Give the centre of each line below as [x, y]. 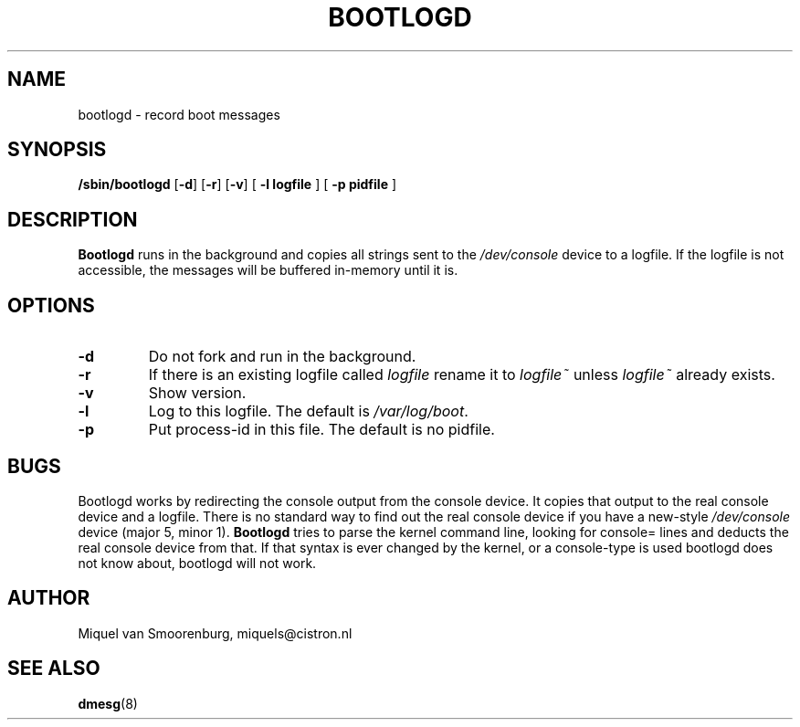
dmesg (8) [108, 703]
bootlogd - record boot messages [179, 114]
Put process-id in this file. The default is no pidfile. [321, 430]
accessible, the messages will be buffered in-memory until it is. [268, 270]
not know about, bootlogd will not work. [197, 563]
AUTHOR [49, 598]
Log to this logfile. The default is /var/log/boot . [308, 411]
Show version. [197, 393]
